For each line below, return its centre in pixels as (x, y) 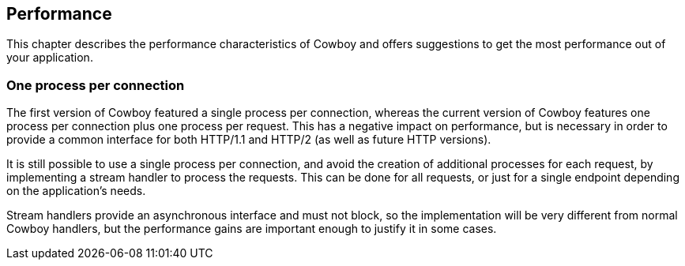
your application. (50, 58)
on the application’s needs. (76, 191)
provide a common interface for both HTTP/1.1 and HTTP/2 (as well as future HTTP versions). (249, 140)
